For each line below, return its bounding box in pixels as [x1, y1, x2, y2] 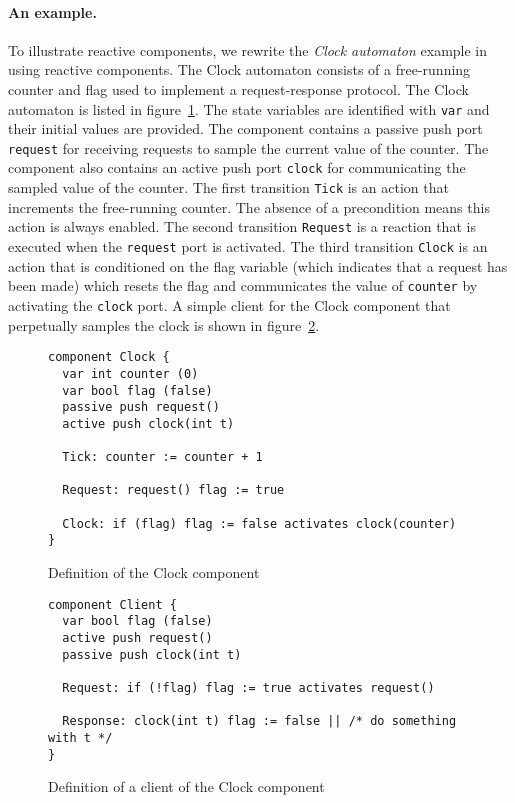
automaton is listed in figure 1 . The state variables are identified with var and [8, 98, 490, 119]
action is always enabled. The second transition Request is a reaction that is [8, 216, 476, 237]
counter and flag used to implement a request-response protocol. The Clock [8, 78, 469, 99]
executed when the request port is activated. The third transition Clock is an [8, 236, 488, 257]
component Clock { [48, 350, 170, 365]
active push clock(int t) [62, 416, 235, 431]
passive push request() [62, 400, 220, 415]
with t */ [48, 730, 113, 745]
